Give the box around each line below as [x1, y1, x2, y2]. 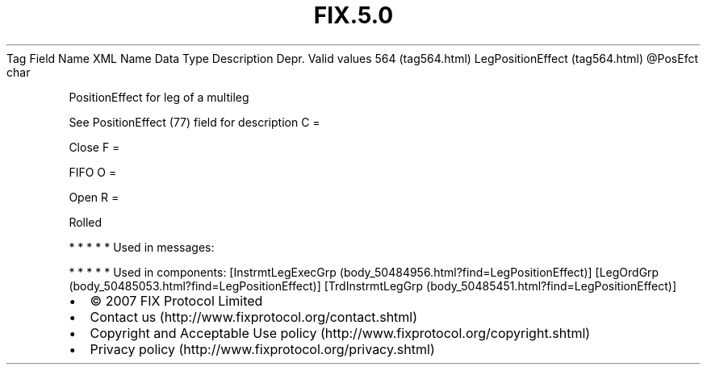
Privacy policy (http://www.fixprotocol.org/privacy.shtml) [90, 340, 435, 357]
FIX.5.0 [313, 2, 394, 29]
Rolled [69, 215, 102, 229]
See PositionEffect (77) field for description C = [69, 115, 320, 129]
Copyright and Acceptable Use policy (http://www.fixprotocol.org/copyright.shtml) [90, 324, 591, 341]
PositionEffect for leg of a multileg [69, 90, 249, 104]
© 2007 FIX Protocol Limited [90, 292, 263, 309]
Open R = [69, 190, 119, 204]
